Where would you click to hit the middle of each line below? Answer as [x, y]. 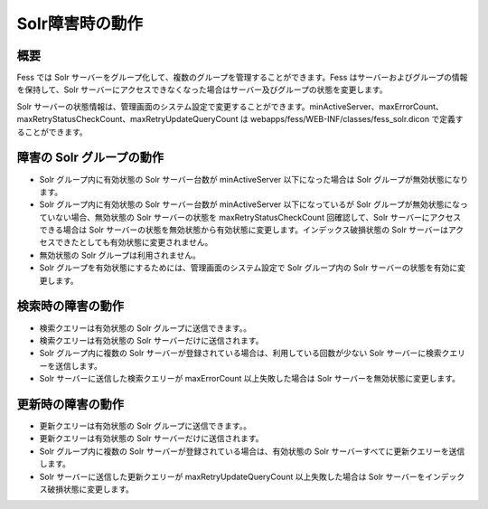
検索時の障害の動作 [70, 306]
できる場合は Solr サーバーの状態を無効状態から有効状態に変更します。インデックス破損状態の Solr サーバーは [244, 230]
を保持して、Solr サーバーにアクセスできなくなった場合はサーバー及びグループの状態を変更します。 [202, 90]
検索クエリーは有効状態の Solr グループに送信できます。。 [145, 328]
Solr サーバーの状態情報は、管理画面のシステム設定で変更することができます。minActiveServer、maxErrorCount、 [230, 106]
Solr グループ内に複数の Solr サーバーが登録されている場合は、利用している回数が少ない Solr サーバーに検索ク [244, 353]
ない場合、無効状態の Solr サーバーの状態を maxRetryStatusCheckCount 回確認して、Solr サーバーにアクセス [258, 217]
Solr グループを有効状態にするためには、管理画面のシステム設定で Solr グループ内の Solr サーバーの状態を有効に [249, 268]
